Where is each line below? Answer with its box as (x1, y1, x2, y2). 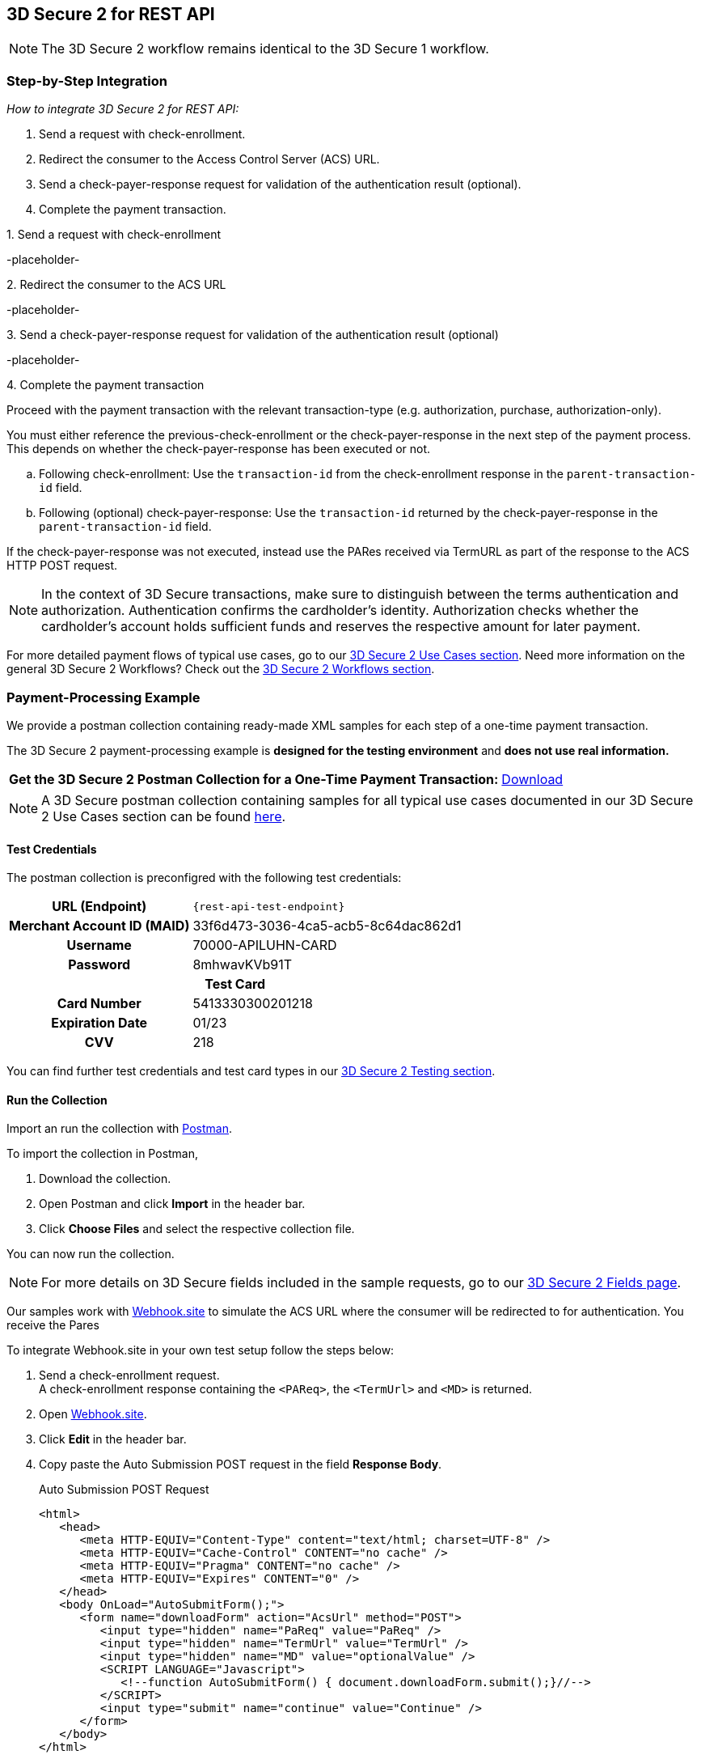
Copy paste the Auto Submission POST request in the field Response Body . (39, 1457, 442, 1472)
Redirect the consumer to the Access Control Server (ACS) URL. (39, 152, 380, 167)
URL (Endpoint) (52, 898, 147, 915)
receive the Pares (6, 1318, 99, 1333)
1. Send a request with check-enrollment (6, 227, 222, 242)
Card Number (57, 995, 141, 1012)
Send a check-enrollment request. (39, 1368, 220, 1383)
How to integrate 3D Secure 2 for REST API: (6, 102, 239, 117)
